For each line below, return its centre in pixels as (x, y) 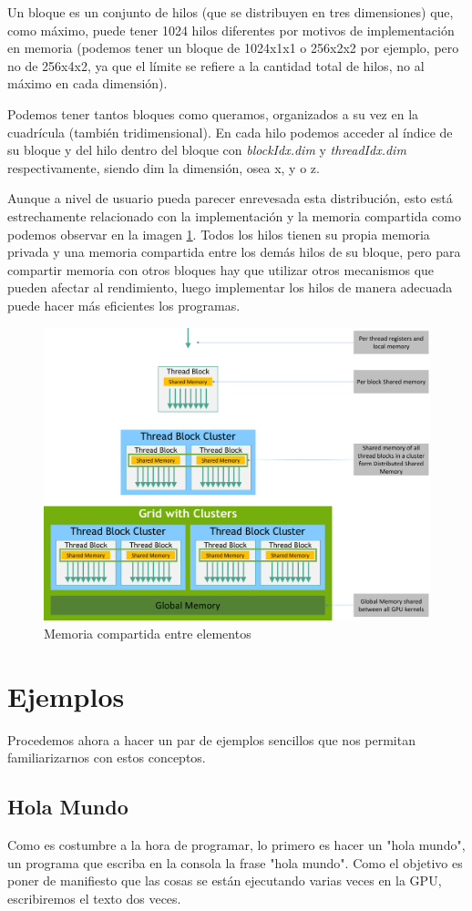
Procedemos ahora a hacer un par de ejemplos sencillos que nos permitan (211, 739)
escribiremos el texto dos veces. (94, 898)
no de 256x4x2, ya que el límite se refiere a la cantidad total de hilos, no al (216, 65)
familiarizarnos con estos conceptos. (107, 757)
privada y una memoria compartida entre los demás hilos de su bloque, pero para (234, 252)
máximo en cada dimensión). (87, 83)
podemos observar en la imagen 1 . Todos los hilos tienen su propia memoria (219, 234)
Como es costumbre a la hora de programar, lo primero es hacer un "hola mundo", (236, 844)
